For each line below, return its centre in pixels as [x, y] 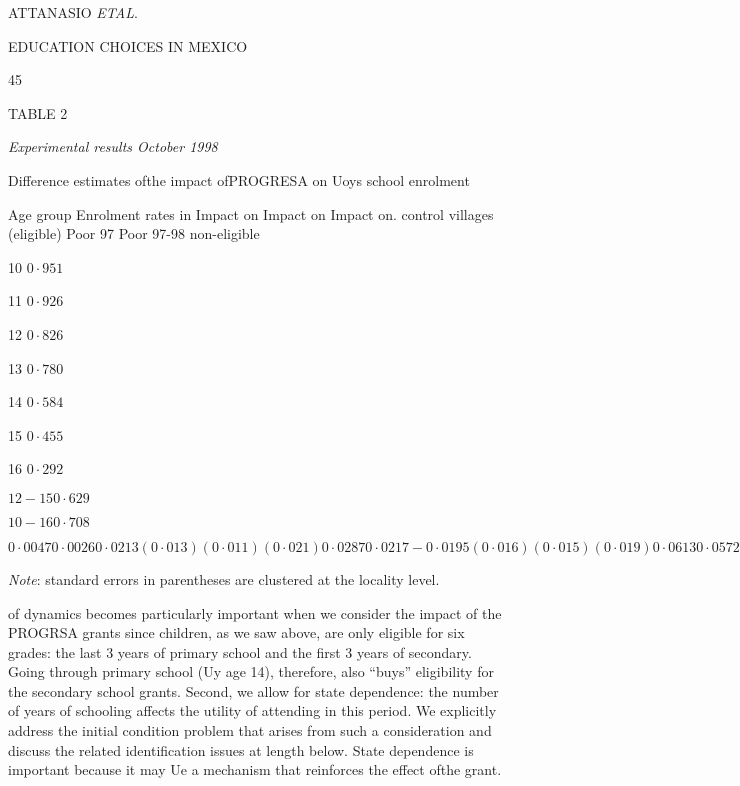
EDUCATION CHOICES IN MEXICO [128, 45]
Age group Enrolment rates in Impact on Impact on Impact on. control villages [251, 213]
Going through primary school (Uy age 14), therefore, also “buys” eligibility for [251, 671]
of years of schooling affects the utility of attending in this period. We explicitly [252, 710]
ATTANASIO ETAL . [73, 12]
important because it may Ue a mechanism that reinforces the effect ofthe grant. [255, 769]
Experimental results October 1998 [113, 146]
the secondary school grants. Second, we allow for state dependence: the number [253, 690]
